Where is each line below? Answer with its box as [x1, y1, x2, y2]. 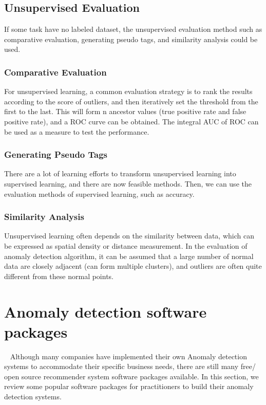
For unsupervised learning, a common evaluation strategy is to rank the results [4, 86, 253, 97]
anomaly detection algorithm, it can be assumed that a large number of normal [4, 250, 254, 261]
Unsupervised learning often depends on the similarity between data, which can [4, 230, 254, 241]
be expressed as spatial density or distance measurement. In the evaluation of [4, 240, 248, 251]
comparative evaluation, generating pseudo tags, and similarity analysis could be [4, 33, 258, 44]
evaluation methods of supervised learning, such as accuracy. [4, 188, 195, 199]
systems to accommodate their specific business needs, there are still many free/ [4, 361, 256, 372]
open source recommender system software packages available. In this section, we [4, 371, 259, 381]
